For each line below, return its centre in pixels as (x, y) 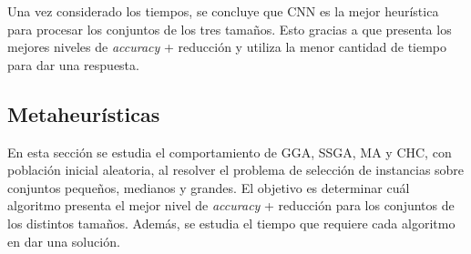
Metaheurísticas (84, 113)
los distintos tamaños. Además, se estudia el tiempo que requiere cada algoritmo (231, 223)
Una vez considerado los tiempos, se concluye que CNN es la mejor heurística (223, 11)
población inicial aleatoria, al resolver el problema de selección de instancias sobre (236, 170)
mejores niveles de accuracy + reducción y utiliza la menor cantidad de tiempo (227, 47)
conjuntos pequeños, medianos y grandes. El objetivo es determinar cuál (209, 187)
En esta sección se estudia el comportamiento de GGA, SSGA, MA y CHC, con (230, 152)
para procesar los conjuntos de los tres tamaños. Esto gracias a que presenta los (230, 29)
